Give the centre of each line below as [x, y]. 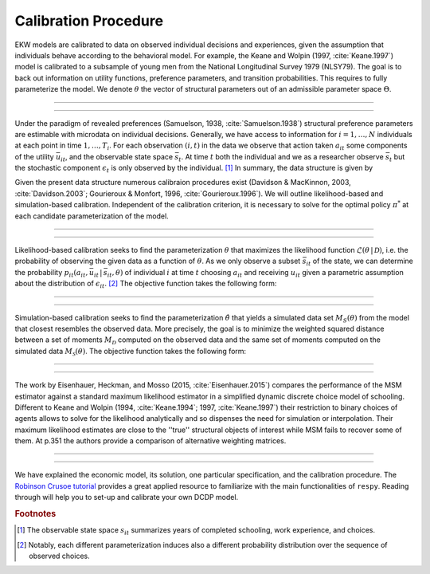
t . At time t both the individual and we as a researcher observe [281, 157]
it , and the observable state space [117, 157]
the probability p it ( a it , [51, 273]
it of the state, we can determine [360, 262]
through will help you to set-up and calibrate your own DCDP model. [127, 497]
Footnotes [35, 514]
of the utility [35, 156]
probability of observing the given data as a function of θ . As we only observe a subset [158, 261]
